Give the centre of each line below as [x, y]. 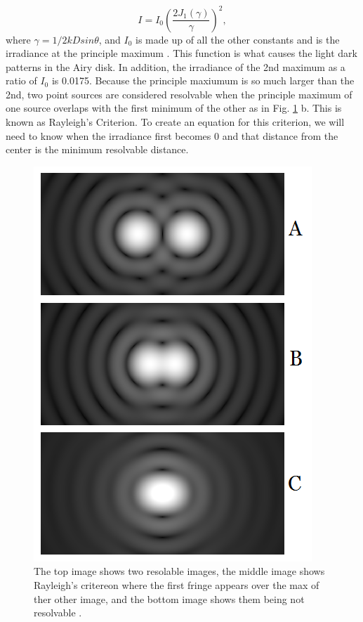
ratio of [21, 80]
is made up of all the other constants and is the [238, 39]
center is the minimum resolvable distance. [97, 149]
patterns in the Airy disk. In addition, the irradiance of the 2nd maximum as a [176, 66]
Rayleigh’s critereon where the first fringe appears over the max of [177, 585]
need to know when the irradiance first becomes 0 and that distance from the [172, 135]
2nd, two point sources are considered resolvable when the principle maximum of [179, 94]
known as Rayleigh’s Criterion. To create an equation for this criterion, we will [175, 122]
